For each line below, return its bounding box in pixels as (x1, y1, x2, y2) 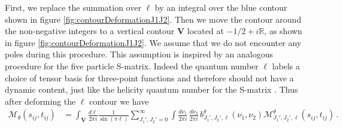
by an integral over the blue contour (154, 1, 287, 13)
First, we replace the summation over (5, 1, 141, 13)
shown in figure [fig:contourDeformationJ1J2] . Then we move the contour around (5, 13, 302, 25)
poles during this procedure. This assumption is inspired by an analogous (5, 48, 274, 60)
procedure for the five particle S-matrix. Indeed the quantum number (5, 59, 259, 72)
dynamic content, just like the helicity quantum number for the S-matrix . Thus (5, 83, 298, 96)
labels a (272, 59, 300, 72)
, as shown (264, 25, 302, 37)
